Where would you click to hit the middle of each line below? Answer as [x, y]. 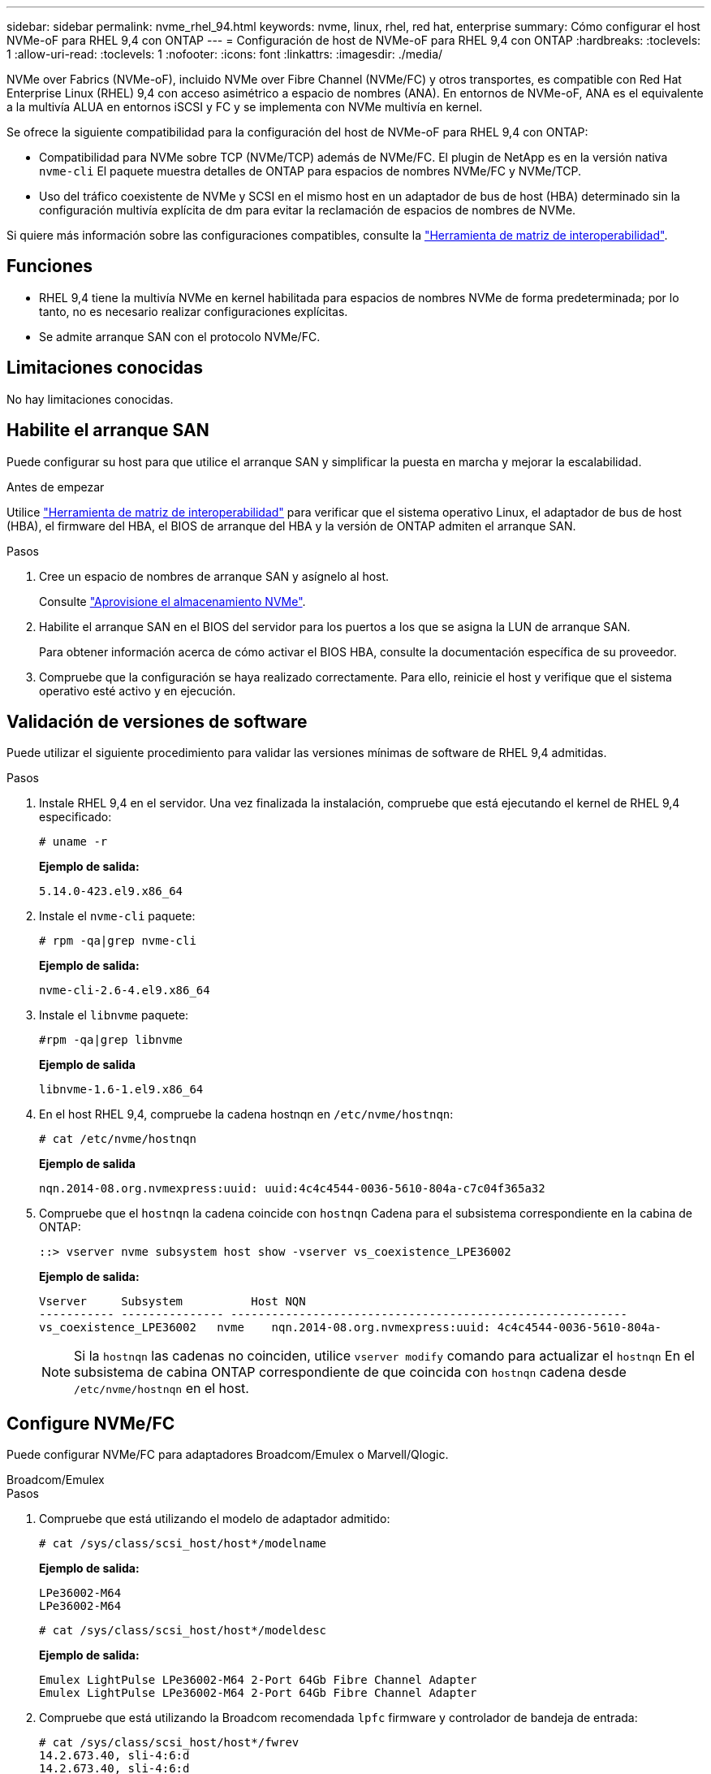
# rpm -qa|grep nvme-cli [118, 941]
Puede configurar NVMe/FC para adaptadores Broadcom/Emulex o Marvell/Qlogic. [228, 1455]
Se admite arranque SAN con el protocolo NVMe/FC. [180, 336]
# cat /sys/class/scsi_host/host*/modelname [183, 1544]
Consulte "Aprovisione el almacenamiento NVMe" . [172, 601]
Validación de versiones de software [157, 721]
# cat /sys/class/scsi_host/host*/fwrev [169, 1743]
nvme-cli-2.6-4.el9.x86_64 [125, 991]
